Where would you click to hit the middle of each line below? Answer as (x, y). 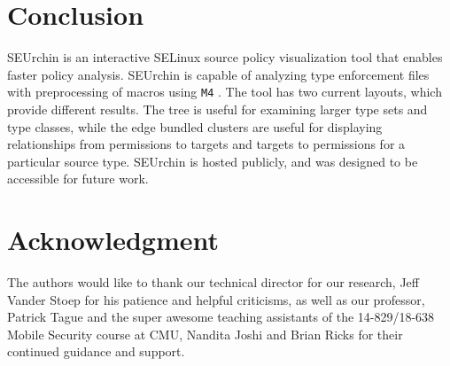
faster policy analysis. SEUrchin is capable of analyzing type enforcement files (218, 74)
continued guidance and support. (96, 351)
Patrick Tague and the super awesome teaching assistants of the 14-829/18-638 (221, 317)
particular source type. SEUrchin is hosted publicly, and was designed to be (213, 161)
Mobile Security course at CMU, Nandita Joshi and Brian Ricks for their (205, 334)
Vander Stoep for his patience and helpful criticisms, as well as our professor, (216, 299)
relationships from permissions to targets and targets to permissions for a (206, 144)
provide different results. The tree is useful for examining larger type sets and (217, 109)
